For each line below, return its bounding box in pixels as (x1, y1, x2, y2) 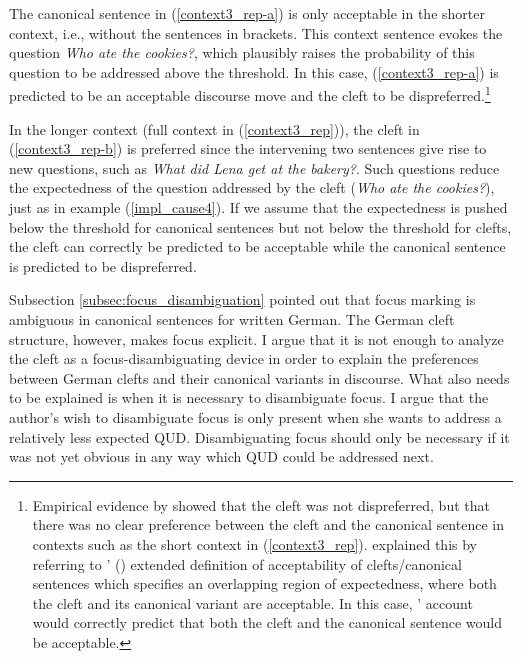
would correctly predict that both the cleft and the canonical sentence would (32, 612, 502, 633)
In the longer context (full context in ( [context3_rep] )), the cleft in (9, 118, 420, 139)
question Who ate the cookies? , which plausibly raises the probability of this (9, 42, 475, 63)
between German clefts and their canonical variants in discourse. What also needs (9, 367, 510, 388)
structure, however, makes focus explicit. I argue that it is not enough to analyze (9, 328, 504, 349)
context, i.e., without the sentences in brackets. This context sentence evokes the (9, 22, 503, 43)
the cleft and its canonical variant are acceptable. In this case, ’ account (32, 592, 473, 613)
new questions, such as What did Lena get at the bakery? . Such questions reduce (9, 157, 500, 178)
